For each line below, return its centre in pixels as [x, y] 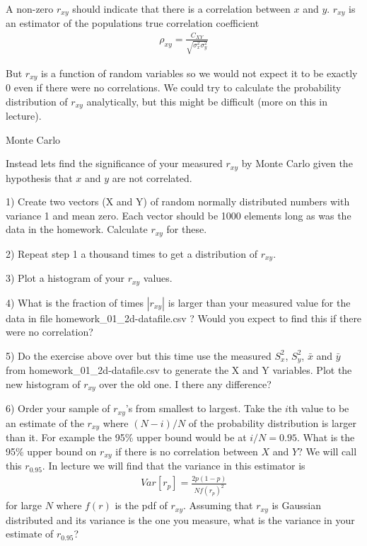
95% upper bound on [51, 451]
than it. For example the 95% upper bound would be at [126, 437]
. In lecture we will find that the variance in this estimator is [174, 466]
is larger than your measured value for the [259, 302]
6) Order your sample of [58, 408]
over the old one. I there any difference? [185, 384]
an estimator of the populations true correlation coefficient [133, 23]
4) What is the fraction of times [75, 302]
